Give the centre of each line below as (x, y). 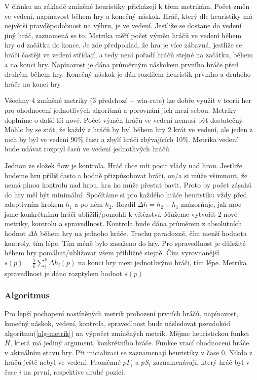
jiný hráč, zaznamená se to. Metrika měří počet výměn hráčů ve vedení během (123, 35)
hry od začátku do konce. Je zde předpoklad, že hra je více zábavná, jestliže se (123, 45)
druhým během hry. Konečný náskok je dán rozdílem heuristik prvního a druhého (128, 74)
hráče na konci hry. (33, 83)
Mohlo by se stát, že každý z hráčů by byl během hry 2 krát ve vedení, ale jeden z (129, 129)
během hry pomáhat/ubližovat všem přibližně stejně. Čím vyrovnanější (112, 253)
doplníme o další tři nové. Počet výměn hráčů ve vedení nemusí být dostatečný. (124, 119)
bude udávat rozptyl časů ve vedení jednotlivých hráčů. (88, 149)
